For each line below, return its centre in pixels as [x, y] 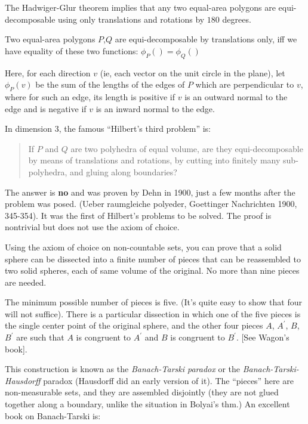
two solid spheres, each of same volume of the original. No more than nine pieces [152, 270]
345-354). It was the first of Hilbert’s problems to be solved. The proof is [138, 215]
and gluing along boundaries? [124, 171]
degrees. [237, 19]
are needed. [26, 282]
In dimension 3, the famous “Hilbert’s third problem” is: [108, 129]
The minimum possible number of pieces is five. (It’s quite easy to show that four [153, 302]
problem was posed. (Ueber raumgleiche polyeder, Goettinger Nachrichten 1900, [151, 204]
